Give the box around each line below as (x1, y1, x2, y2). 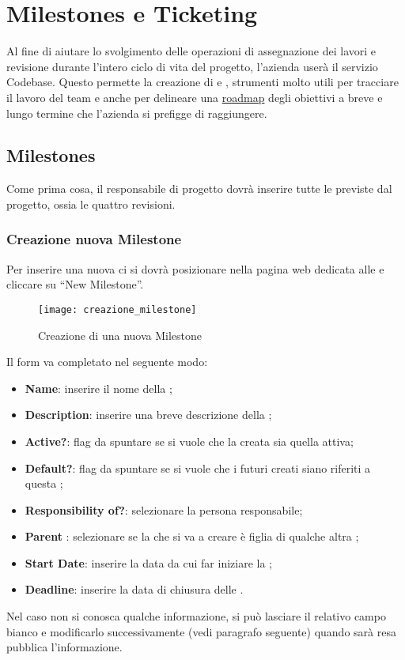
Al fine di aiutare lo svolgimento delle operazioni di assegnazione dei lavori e (6, 43, 376, 59)
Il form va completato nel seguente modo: (6, 353, 208, 370)
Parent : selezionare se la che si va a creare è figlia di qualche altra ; (25, 528, 359, 545)
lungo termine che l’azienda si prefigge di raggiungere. (6, 104, 267, 121)
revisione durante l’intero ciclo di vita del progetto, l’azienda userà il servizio (6, 58, 378, 74)
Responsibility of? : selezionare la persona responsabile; (25, 501, 303, 518)
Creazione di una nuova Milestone (38, 326, 202, 343)
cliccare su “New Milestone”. (6, 276, 144, 292)
